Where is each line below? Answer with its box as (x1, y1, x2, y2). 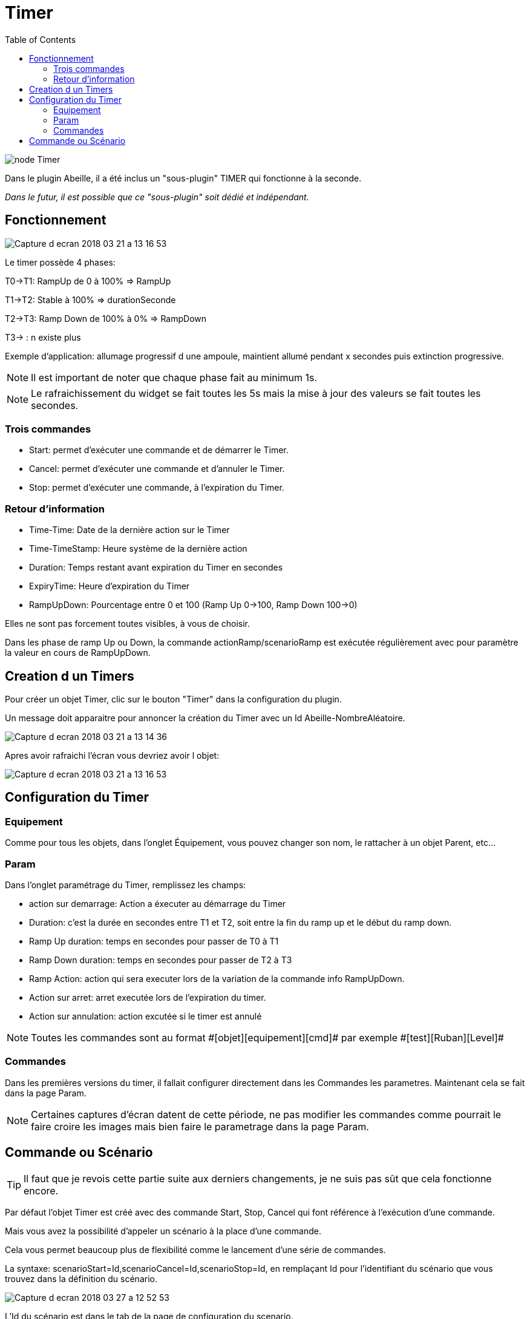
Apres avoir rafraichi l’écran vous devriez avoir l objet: (5, 750, 220, 761)
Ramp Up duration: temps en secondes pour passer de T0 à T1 (29, 935, 279, 946)
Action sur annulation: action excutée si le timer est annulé (29, 1010, 262, 1021)
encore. (24, 1184, 59, 1197)
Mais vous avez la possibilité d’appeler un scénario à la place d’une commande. (5, 1225, 322, 1236)
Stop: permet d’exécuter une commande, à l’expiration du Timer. (29, 482, 284, 493)
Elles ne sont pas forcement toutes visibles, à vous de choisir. (5, 618, 250, 629)
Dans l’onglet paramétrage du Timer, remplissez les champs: (5, 879, 246, 890)
